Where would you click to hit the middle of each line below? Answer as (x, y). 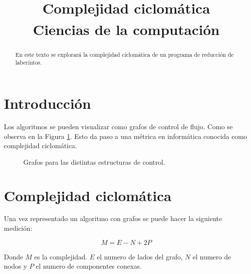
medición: (18, 228)
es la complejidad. (61, 256)
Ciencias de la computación (126, 29)
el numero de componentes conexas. (89, 266)
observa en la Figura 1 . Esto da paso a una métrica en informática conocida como (125, 136)
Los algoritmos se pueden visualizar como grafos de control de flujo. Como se (118, 126)
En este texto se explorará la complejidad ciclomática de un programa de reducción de (125, 54)
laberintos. (29, 62)
